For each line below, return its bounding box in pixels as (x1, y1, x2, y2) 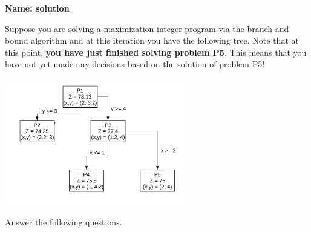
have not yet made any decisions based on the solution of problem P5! (5, 58, 265, 70)
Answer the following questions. (5, 215, 122, 228)
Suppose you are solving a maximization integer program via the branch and (5, 22, 289, 35)
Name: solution (5, 2, 70, 14)
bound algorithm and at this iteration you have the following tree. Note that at (5, 34, 299, 47)
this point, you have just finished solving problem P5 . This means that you (5, 45, 307, 58)
